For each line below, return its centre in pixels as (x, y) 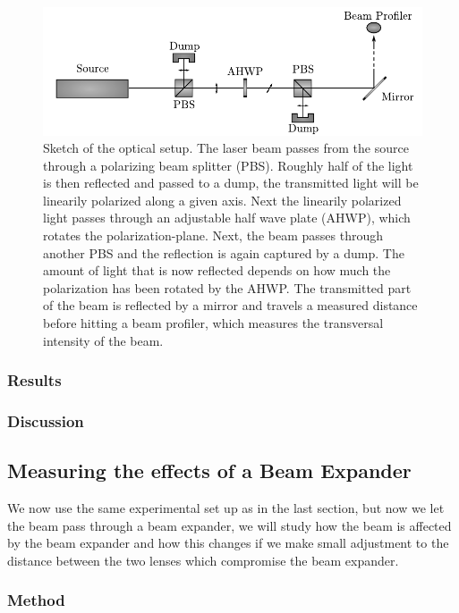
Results (34, 380)
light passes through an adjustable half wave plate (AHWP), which (227, 218)
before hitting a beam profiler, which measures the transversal (213, 323)
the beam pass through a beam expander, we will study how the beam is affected (229, 525)
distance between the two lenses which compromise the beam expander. (203, 560)
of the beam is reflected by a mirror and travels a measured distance (230, 305)
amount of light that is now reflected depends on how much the (217, 270)
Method (36, 600)
